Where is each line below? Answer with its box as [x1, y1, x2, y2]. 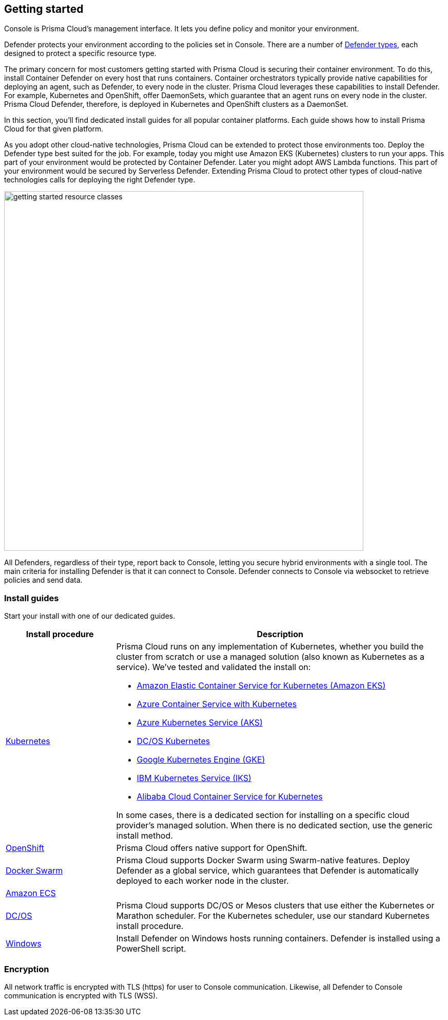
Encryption [4, 963, 49, 974]
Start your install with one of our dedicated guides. [4, 611, 176, 621]
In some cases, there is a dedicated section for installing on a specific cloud [116, 810, 410, 821]
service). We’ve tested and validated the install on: [116, 662, 311, 673]
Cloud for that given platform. [4, 124, 104, 134]
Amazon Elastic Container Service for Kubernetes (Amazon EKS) [137, 680, 386, 691]
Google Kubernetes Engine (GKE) [137, 754, 265, 765]
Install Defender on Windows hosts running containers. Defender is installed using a [116, 933, 440, 944]
